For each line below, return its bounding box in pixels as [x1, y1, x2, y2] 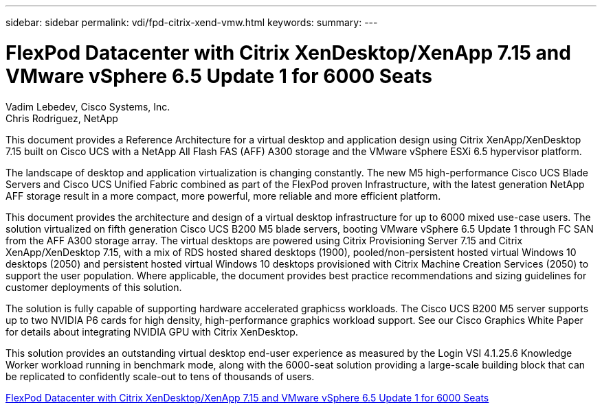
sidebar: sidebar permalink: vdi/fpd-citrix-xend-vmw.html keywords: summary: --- [5, 16, 378, 28]
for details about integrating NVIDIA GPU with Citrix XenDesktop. [5, 325, 298, 338]
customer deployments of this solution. [5, 281, 182, 293]
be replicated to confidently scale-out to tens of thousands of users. [5, 370, 315, 382]
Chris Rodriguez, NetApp [5, 112, 118, 124]
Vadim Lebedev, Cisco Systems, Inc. [5, 100, 170, 113]
